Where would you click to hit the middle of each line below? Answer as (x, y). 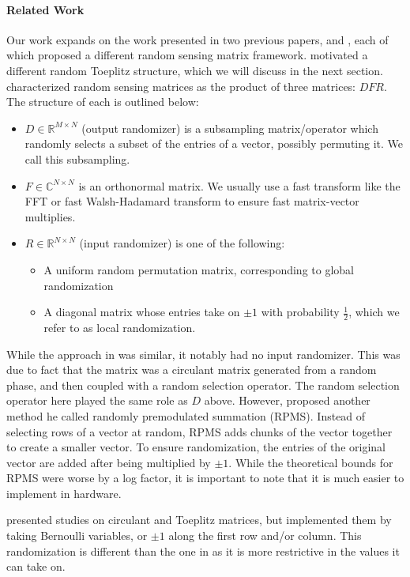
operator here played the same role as (97, 400)
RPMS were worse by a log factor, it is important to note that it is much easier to (205, 478)
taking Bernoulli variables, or (77, 536)
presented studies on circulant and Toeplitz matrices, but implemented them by (199, 520)
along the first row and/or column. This (265, 536)
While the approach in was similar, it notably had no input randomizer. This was (203, 354)
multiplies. (50, 216)
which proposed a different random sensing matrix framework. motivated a (187, 55)
